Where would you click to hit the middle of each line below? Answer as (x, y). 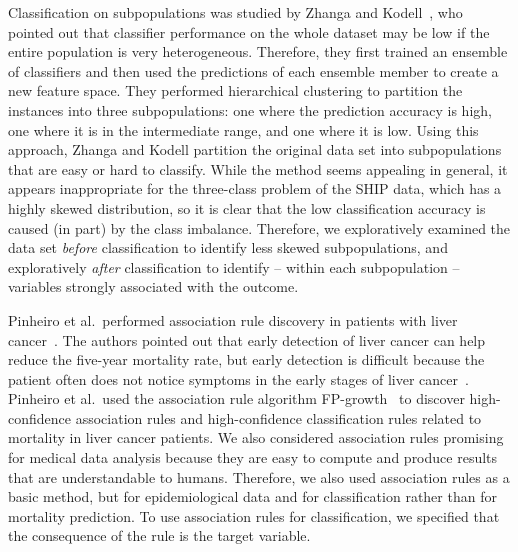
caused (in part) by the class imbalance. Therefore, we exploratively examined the (259, 227)
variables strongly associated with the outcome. (153, 286)
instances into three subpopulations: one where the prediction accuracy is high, (250, 109)
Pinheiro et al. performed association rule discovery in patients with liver (233, 319)
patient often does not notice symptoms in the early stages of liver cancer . (238, 378)
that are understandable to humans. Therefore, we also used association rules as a (259, 476)
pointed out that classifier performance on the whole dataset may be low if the (249, 31)
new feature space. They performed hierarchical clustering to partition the (235, 90)
